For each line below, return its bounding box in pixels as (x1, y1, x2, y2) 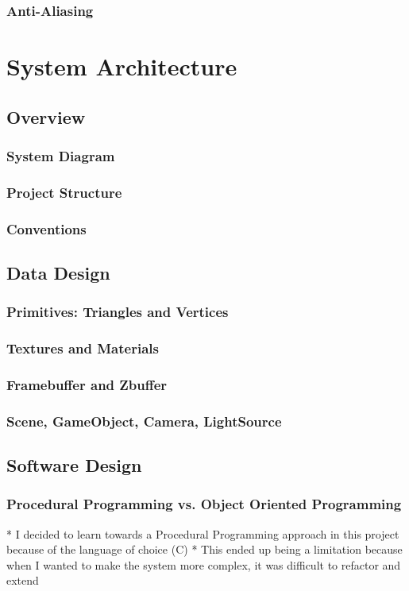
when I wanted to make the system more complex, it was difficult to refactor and (6, 556, 401, 573)
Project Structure (6, 182, 122, 202)
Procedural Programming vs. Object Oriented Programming (6, 494, 402, 514)
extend (6, 572, 39, 589)
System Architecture (6, 50, 237, 83)
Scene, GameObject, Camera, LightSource (6, 411, 282, 431)
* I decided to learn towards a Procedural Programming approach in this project (6, 525, 399, 542)
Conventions (6, 218, 87, 238)
